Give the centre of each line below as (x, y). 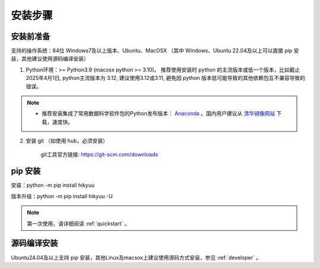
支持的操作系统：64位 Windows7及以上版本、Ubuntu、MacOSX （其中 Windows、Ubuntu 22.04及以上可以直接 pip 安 (155, 51)
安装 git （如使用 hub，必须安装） (67, 141)
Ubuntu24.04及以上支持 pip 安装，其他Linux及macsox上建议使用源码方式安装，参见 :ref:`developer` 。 (136, 257)
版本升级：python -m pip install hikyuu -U (62, 196)
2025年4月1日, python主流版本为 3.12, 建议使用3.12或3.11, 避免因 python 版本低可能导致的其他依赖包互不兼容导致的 (165, 78)
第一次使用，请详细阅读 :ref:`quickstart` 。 (79, 223)
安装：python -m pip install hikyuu (53, 185)
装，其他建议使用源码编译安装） (50, 59)
